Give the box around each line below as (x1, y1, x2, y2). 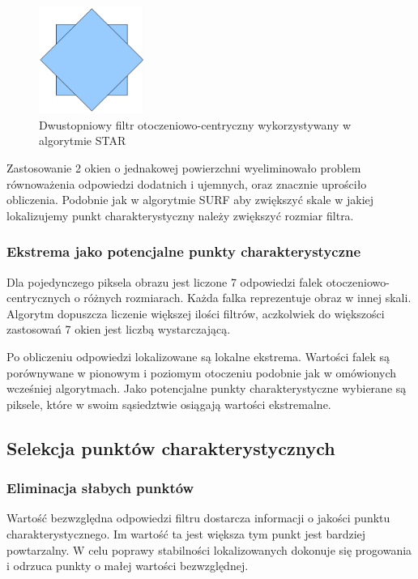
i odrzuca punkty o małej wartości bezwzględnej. (6, 557, 249, 574)
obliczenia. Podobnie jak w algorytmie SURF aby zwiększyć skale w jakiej (6, 191, 374, 208)
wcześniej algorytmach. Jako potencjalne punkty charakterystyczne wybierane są (6, 380, 407, 397)
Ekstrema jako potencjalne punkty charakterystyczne (6, 241, 361, 262)
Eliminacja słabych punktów (6, 478, 194, 498)
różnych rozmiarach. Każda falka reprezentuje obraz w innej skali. (83, 289, 412, 306)
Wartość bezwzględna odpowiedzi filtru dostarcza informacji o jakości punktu (6, 509, 390, 526)
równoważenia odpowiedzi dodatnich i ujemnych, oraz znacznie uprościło (6, 175, 367, 192)
